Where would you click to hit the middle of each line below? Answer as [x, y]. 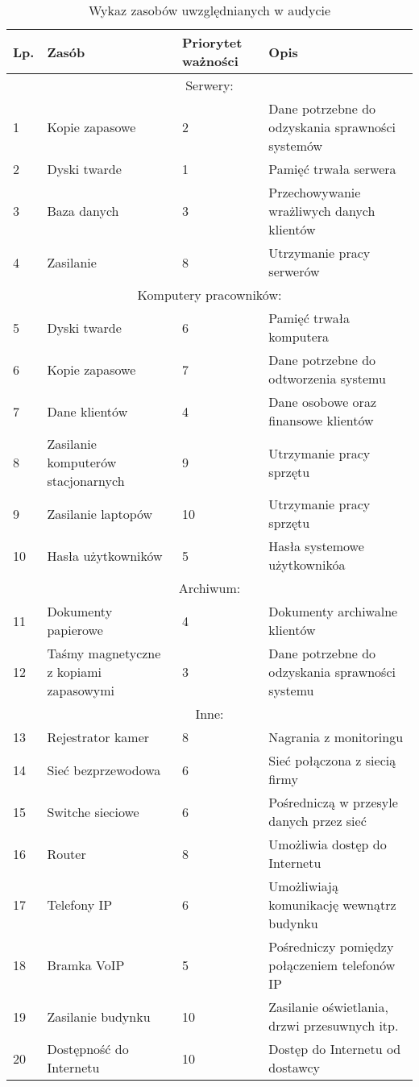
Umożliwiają [304, 886]
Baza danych [83, 211]
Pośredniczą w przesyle [333, 802]
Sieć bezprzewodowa [104, 770]
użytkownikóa [307, 564]
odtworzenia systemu [327, 378]
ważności [210, 61]
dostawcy [294, 1067]
